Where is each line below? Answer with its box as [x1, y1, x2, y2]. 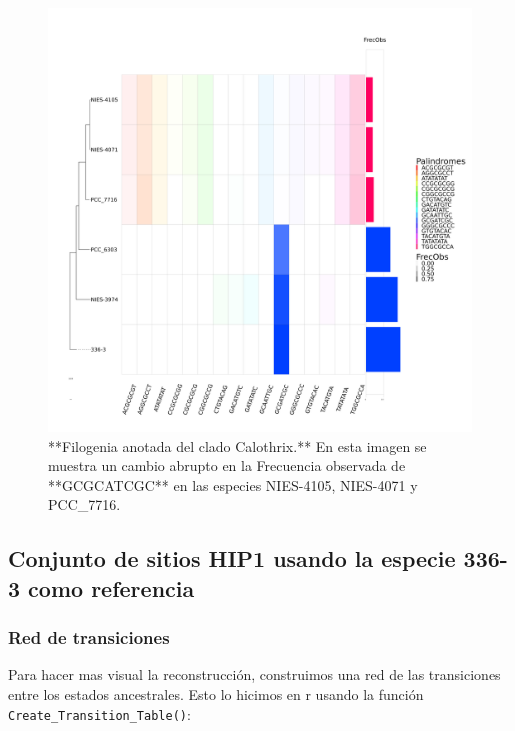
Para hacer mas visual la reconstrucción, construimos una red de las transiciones [8, 664, 501, 685]
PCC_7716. [48, 494, 121, 515]
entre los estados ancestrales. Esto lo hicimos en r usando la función [8, 683, 424, 704]
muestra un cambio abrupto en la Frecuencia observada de [48, 455, 406, 476]
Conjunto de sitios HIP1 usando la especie [8, 543, 456, 574]
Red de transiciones [8, 625, 170, 650]
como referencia [28, 572, 195, 603]
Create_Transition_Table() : [8, 703, 191, 724]
